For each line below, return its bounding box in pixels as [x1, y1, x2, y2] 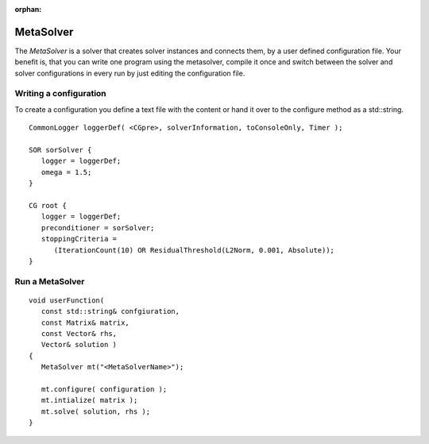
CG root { [29, 201, 67, 210]
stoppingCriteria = [41, 234, 118, 244]
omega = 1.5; [41, 168, 92, 176]
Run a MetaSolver [14, 276, 85, 287]
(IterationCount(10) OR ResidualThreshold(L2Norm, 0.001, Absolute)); [53, 245, 335, 254]
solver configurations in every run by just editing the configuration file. [14, 68, 245, 78]
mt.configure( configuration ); [41, 384, 168, 393]
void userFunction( [29, 295, 105, 305]
